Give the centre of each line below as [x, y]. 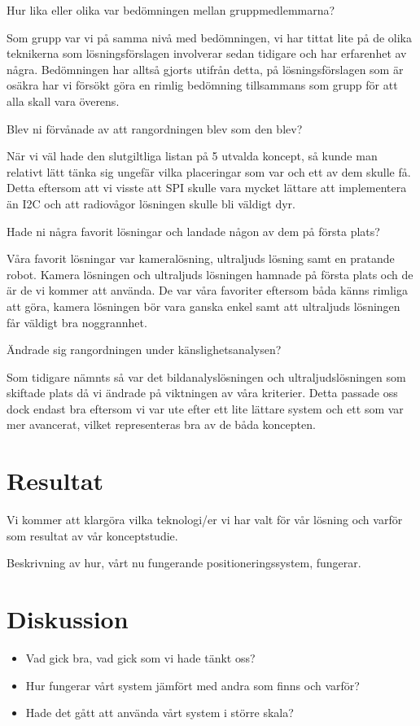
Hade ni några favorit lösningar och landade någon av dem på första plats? [193, 231]
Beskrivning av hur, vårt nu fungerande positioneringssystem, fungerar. [184, 563]
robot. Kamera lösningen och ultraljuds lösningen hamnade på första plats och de [210, 274]
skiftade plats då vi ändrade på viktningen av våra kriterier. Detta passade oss [202, 393]
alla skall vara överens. [63, 101]
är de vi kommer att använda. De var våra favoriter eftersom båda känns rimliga [207, 290]
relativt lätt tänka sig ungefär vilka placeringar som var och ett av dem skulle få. [209, 171]
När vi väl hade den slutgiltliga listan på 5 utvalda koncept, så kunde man [192, 156]
